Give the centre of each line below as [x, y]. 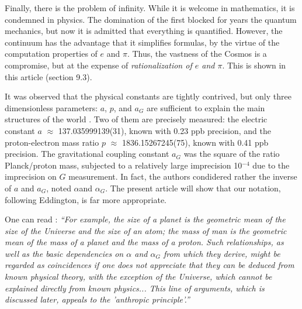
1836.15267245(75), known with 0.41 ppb [195, 142]
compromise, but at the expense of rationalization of [98, 65]
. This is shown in [254, 65]
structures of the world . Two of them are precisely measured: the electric [136, 119]
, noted [59, 188]
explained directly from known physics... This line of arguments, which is [135, 288]
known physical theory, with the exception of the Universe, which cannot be [138, 277]
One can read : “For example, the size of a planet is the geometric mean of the [145, 219]
